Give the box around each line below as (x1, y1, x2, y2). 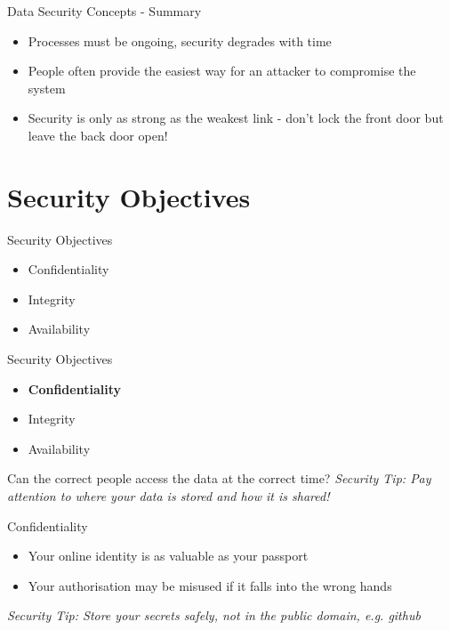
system (28, 78, 66, 97)
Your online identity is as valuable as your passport (28, 546, 309, 565)
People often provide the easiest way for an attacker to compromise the (28, 61, 416, 80)
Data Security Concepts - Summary (7, 2, 202, 20)
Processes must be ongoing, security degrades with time (28, 31, 332, 50)
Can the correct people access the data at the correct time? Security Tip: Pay (7, 469, 431, 488)
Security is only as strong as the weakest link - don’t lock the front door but (28, 109, 444, 127)
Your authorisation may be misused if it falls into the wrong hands (28, 576, 392, 594)
